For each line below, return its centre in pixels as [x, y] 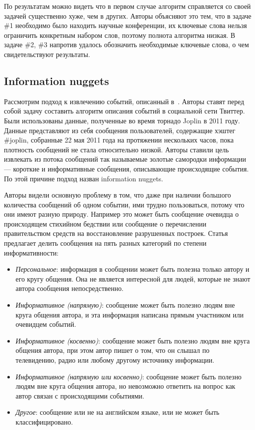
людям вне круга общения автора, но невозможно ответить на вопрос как [125, 386]
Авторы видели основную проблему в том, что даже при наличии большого [118, 195]
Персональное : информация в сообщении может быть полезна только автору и [132, 269]
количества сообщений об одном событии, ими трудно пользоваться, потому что [124, 204]
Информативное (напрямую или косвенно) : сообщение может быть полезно [128, 376]
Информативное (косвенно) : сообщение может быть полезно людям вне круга [133, 340]
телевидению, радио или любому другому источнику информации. [115, 360]
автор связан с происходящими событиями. [80, 395]
